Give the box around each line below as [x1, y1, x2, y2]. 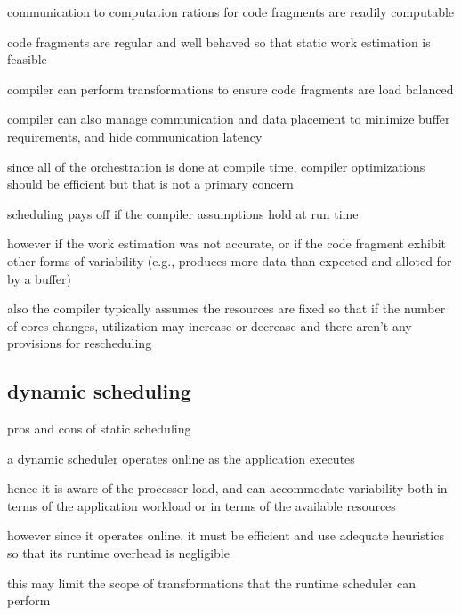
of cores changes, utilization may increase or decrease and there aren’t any [7, 316, 412, 335]
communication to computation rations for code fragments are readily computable [7, 3, 455, 20]
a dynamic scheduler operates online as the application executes [7, 449, 355, 467]
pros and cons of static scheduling [7, 419, 191, 438]
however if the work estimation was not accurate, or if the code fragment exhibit [7, 234, 447, 253]
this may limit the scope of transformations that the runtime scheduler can [7, 573, 417, 592]
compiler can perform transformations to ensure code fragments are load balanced [7, 79, 454, 98]
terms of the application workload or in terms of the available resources [7, 496, 396, 514]
